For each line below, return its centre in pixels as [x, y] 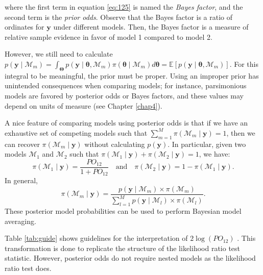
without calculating [115, 144]
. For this [244, 64]
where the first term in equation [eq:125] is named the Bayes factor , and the [124, 7]
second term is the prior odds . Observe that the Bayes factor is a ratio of [119, 17]
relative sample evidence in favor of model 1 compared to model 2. [109, 36]
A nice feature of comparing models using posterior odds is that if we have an [126, 123]
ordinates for [25, 27]
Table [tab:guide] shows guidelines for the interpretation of [96, 238]
